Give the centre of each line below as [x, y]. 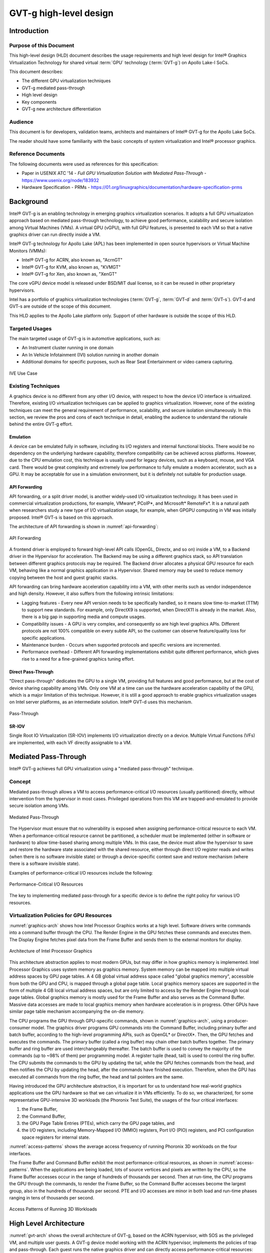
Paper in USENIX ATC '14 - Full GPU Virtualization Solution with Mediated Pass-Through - [114, 173]
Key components [39, 102]
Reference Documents [37, 154]
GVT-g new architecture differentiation [61, 109]
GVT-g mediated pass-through [53, 88]
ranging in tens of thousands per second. [52, 1197]
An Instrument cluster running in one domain [67, 348]
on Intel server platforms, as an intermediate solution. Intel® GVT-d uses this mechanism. [101, 702]
